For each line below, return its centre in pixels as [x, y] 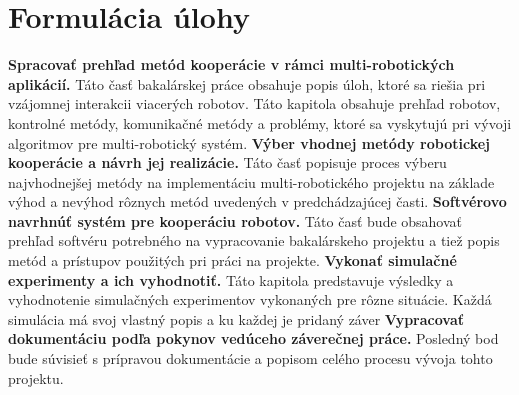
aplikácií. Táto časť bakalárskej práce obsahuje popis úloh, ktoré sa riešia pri [247, 83]
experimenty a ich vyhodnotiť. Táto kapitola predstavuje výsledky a [231, 279]
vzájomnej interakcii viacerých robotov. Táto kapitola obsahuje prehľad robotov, [254, 103]
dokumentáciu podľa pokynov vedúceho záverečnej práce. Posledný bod [253, 338]
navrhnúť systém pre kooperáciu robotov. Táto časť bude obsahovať [235, 220]
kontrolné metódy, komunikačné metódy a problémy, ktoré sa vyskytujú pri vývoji [260, 122]
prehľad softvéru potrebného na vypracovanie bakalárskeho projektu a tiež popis [254, 240]
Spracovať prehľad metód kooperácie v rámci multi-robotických [231, 64]
